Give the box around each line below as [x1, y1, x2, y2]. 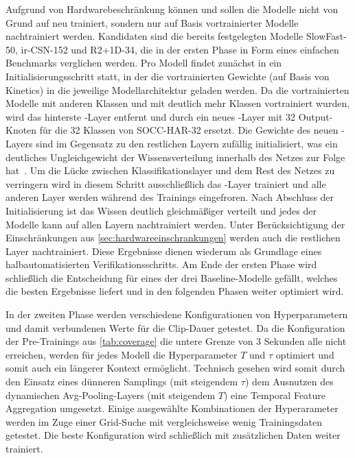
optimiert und [275, 347, 334, 361]
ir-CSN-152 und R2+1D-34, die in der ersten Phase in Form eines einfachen [21, 42, 339, 56]
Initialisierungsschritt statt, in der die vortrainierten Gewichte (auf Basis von [5, 69, 330, 83]
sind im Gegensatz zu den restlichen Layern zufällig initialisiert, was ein [36, 136, 338, 150]
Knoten [5, 123, 37, 137]
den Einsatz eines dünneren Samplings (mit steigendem [5, 374, 238, 389]
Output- [298, 109, 333, 123]
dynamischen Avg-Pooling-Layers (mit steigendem [5, 387, 216, 402]
